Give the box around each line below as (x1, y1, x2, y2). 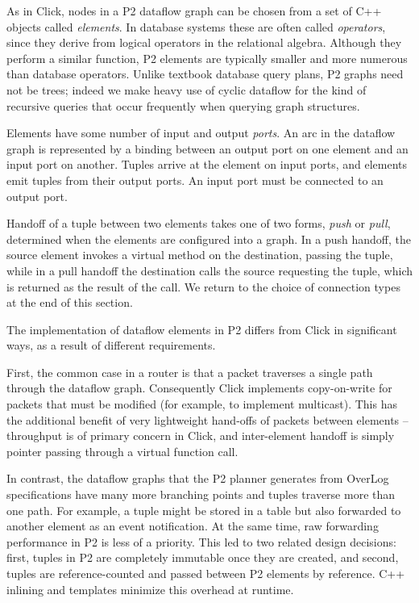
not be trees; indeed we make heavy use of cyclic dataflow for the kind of (6, 81, 367, 98)
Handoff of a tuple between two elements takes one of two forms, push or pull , (6, 215, 391, 232)
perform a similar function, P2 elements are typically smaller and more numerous (6, 49, 408, 66)
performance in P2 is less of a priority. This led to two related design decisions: (6, 533, 396, 550)
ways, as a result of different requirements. (6, 337, 216, 354)
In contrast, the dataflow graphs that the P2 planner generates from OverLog (6, 470, 389, 487)
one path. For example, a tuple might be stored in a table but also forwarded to (6, 501, 401, 518)
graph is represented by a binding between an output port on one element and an (6, 140, 409, 157)
